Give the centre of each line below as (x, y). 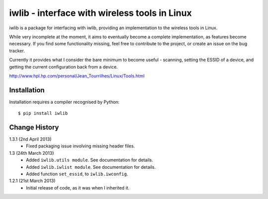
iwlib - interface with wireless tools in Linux (100, 13)
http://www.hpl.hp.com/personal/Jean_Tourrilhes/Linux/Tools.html (77, 76)
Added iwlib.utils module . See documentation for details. (90, 160)
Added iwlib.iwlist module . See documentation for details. (91, 167)
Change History (34, 127)
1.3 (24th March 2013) (32, 153)
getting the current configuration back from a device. (64, 66)
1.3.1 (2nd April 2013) (30, 139)
